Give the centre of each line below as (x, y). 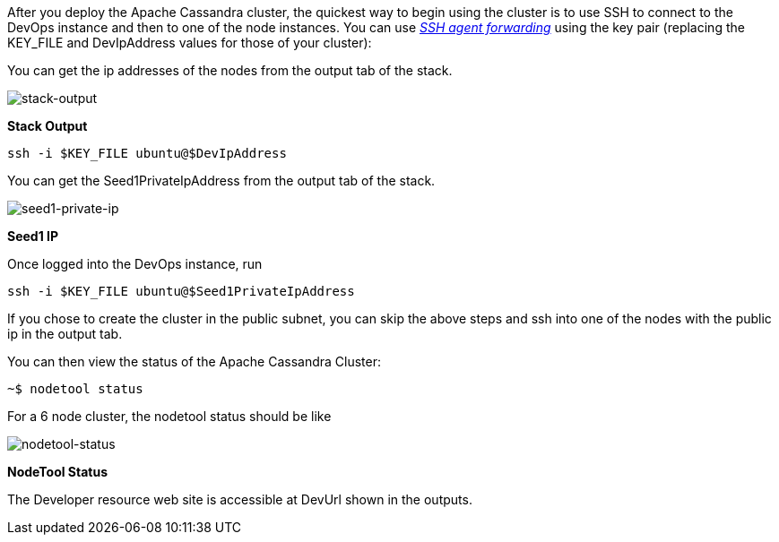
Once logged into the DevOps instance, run (135, 264)
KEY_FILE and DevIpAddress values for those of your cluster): (190, 43)
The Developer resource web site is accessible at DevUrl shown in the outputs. (240, 499)
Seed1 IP (33, 236)
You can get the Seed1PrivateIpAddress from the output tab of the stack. (221, 181)
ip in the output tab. (65, 334)
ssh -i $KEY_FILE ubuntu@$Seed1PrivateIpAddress (181, 291)
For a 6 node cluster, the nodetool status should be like (169, 416)
